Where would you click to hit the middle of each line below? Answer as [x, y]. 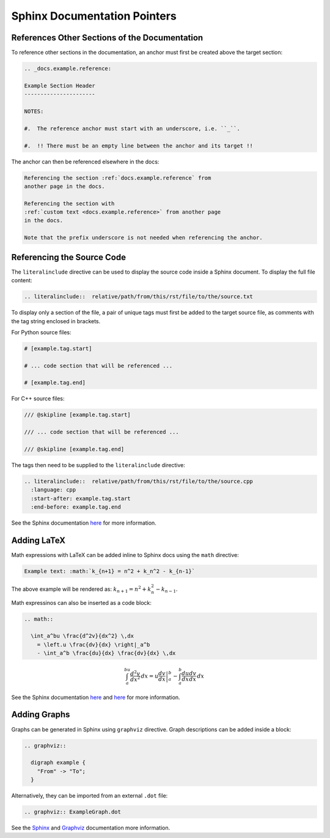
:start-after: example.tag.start [81, 498]
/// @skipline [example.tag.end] [74, 449]
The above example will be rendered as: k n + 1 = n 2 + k [81, 589]
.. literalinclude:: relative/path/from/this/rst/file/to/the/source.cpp [139, 481]
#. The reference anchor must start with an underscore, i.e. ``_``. [132, 128]
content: [22, 280]
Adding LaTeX [38, 540]
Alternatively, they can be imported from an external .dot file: [90, 796]
